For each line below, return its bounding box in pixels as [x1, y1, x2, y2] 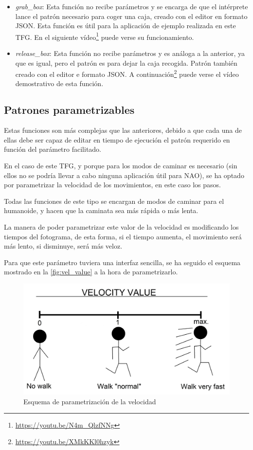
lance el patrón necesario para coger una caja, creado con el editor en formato [15, 11, 248, 21]
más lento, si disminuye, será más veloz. [4, 241, 123, 251]
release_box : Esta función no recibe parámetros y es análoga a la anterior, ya [15, 48, 245, 58]
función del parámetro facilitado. [4, 144, 102, 154]
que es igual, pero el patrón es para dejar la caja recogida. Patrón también [15, 57, 237, 68]
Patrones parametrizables [4, 102, 135, 117]
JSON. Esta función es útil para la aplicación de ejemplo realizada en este [15, 20, 236, 31]
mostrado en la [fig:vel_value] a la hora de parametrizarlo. [4, 267, 178, 277]
